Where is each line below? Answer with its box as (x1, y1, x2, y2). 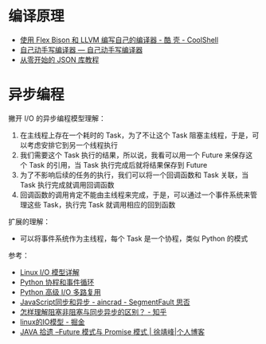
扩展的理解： (8, 216, 50, 226)
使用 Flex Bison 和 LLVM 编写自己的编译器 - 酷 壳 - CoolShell (19, 35, 219, 44)
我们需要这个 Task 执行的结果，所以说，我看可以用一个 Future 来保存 (19, 150, 246, 160)
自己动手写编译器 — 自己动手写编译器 (19, 44, 143, 54)
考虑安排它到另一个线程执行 (26, 140, 118, 149)
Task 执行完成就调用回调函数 (19, 180, 115, 189)
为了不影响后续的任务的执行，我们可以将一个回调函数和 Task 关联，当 (19, 170, 249, 180)
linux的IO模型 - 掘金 (19, 317, 85, 327)
